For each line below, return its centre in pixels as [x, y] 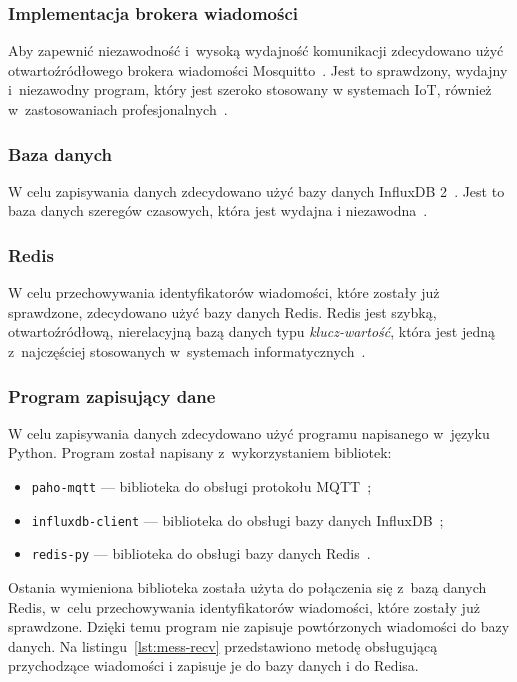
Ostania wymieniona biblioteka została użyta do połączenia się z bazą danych [247, 586]
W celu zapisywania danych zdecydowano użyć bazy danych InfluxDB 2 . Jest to [256, 190]
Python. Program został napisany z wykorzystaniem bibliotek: [200, 452]
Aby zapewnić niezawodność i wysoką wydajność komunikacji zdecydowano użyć [256, 50]
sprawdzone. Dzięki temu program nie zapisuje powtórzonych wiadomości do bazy [259, 626]
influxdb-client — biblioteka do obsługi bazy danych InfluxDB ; [237, 519]
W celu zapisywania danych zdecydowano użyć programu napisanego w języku [249, 432]
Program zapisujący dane [112, 395]
